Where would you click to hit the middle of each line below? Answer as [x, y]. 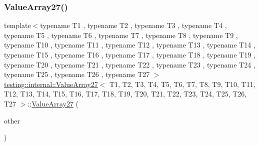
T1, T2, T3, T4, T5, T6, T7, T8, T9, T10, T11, [182, 84]
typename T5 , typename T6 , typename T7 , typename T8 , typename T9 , [121, 35]
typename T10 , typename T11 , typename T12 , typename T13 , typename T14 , [130, 45]
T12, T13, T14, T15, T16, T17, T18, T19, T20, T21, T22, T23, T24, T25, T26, [125, 94]
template [17, 25]
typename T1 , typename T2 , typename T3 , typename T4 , [133, 25]
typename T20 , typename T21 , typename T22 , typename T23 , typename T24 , [130, 64]
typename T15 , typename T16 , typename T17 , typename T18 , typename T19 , [130, 54]
